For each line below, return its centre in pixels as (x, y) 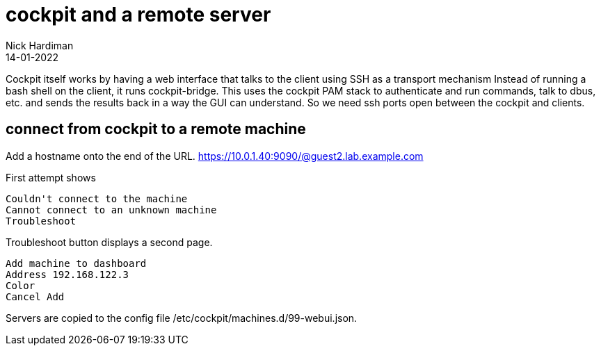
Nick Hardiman (40, 45)
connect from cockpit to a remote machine (156, 129)
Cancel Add (35, 296)
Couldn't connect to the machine (97, 198)
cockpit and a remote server (138, 15)
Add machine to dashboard (76, 263)
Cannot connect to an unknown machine (111, 210)
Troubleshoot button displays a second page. (109, 242)
